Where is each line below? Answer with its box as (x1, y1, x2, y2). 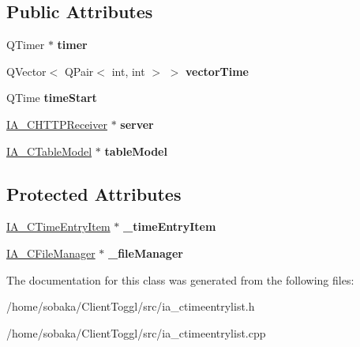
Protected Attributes (6, 181, 182, 206)
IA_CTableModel (6, 142, 92, 159)
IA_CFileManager (6, 244, 96, 261)
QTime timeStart (6, 89, 97, 106)
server (120, 115, 154, 132)
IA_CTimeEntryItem (6, 218, 111, 235)
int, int (111, 62, 145, 79)
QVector (6, 62, 47, 79)
